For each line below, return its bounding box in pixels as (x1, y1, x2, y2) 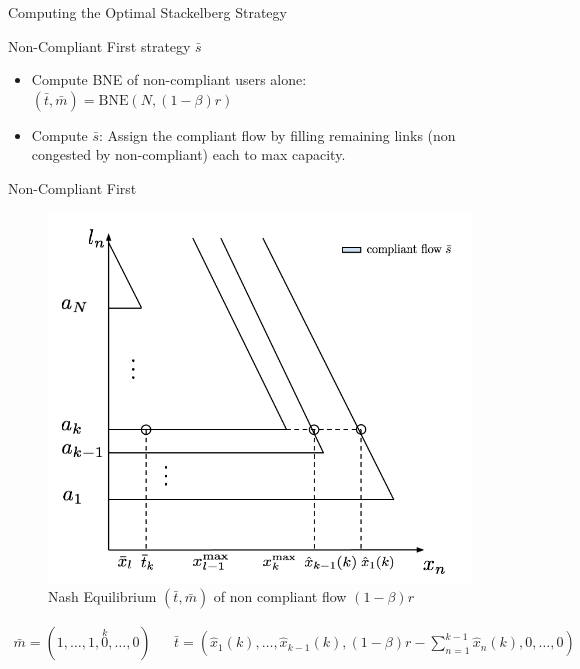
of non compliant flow (213, 586, 347, 607)
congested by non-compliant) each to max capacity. (31, 144, 346, 165)
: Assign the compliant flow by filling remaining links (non (99, 124, 456, 145)
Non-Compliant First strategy (8, 35, 191, 56)
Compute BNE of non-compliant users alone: (31, 69, 307, 90)
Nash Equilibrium (48, 586, 157, 607)
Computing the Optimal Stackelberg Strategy (8, 2, 287, 22)
